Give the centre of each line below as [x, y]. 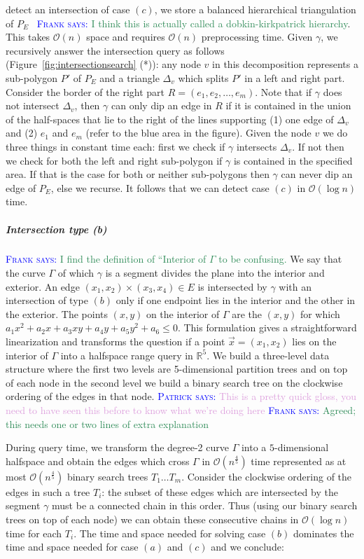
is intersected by [232, 286]
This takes [28, 37]
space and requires [126, 37]
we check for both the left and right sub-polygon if [114, 160]
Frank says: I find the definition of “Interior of [106, 259]
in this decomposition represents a [285, 64]
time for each [34, 533]
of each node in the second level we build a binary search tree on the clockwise [174, 382]
